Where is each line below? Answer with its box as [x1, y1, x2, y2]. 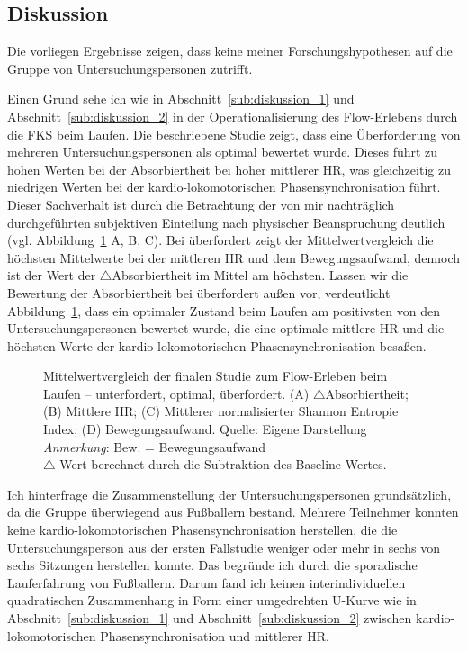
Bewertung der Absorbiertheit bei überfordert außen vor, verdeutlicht [7, 283, 391, 302]
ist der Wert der [7, 266, 96, 285]
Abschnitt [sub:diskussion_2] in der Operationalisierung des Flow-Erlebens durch [7, 106, 458, 125]
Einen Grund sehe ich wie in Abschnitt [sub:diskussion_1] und [7, 89, 355, 108]
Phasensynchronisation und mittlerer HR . [100, 626, 329, 645]
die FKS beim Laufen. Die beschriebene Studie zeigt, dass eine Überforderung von [7, 124, 461, 143]
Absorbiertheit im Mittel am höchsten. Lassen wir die [112, 266, 409, 285]
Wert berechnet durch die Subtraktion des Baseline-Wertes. [59, 455, 387, 474]
